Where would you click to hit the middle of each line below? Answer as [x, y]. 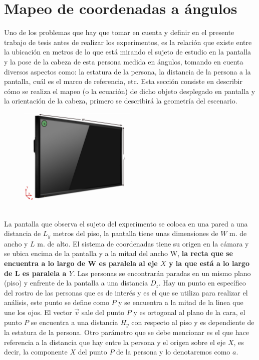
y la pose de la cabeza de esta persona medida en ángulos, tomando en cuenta [124, 61]
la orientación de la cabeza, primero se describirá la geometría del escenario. [121, 101]
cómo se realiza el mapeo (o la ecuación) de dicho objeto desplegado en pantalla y [130, 91]
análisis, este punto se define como [57, 302]
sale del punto [103, 312]
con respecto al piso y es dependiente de [193, 322]
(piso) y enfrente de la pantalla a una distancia [76, 283]
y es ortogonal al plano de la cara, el [189, 312]
